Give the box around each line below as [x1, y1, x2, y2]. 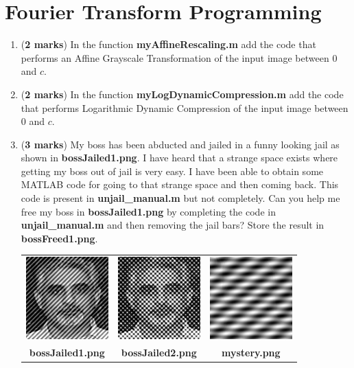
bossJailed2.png [121, 345, 197, 360]
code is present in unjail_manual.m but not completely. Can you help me [21, 191, 340, 205]
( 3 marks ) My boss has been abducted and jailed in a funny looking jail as [21, 137, 340, 151]
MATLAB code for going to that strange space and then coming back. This [21, 177, 339, 192]
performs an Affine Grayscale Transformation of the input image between [21, 50, 329, 65]
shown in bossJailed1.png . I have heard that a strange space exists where [21, 150, 338, 165]
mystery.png [221, 345, 281, 360]
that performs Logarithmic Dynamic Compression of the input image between [21, 100, 349, 115]
